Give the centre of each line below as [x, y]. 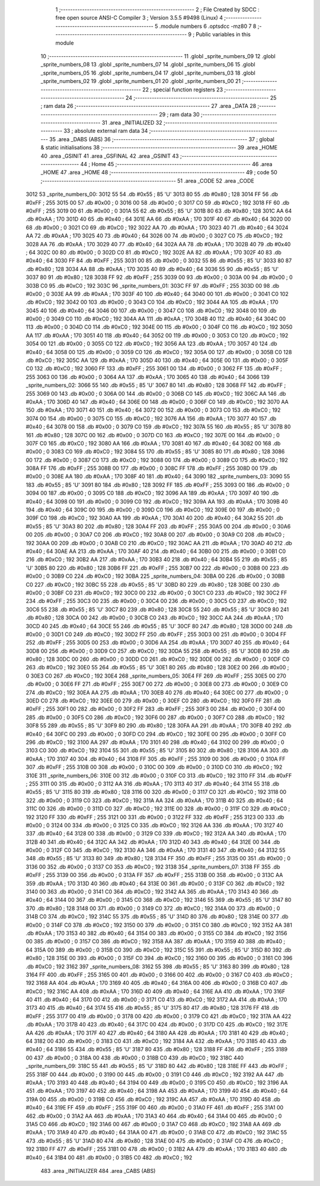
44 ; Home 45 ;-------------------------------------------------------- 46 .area [176, 164]
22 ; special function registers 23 [183, 90]
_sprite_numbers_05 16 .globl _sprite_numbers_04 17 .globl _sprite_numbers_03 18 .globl [148, 73]
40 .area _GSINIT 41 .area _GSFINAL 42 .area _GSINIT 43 [110, 156]
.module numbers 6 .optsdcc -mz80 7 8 [208, 26]
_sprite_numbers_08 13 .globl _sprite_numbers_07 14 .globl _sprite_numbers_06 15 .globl [148, 65]
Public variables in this [223, 34]
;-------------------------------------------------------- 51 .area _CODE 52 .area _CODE [148, 180]
